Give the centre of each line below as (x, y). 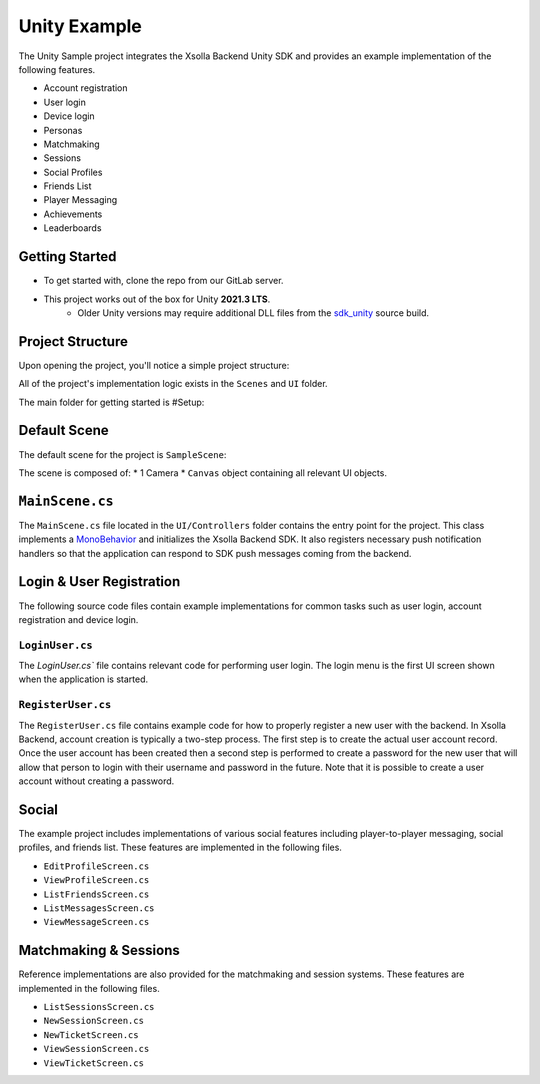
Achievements (73, 214)
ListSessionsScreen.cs (99, 1007)
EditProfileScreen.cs (96, 866)
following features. (57, 69)
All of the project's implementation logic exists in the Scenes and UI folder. (173, 384)
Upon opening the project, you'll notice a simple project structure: (154, 365)
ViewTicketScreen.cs (94, 1063)
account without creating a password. (96, 781)
